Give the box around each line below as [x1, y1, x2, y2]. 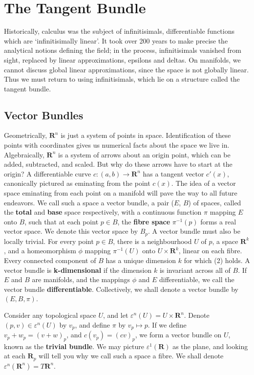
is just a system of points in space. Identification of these [61, 130, 231, 140]
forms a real [200, 216, 236, 226]
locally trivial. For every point [4, 236, 94, 246]
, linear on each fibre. [178, 245, 242, 256]
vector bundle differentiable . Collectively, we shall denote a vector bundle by [4, 284, 238, 294]
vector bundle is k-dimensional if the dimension [4, 265, 152, 275]
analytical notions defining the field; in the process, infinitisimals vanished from [4, 45, 241, 55]
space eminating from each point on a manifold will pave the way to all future [4, 188, 237, 198]
